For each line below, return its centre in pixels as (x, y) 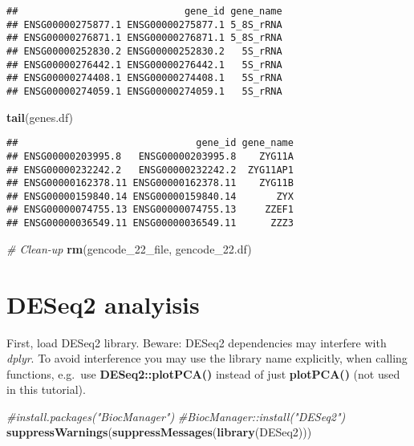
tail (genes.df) (40, 117)
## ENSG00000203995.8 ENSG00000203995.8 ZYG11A (150, 156)
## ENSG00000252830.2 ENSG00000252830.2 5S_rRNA (144, 51)
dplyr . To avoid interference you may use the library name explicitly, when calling (207, 358)
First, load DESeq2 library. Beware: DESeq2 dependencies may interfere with (197, 342)
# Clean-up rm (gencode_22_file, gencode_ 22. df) (129, 248)
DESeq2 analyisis (103, 304)
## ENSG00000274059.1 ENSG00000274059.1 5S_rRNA (144, 91)
